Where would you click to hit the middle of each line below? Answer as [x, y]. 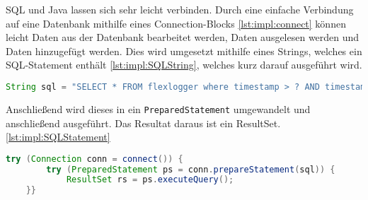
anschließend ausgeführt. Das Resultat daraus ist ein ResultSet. [143, 123]
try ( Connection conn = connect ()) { [94, 159]
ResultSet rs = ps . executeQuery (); [150, 180]
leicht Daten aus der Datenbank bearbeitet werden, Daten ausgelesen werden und [183, 37]
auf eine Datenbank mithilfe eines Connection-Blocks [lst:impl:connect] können [176, 23]
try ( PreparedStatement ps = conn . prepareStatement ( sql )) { [191, 169]
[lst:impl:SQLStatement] [58, 137]
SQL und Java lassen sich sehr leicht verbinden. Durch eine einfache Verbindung [180, 9]
